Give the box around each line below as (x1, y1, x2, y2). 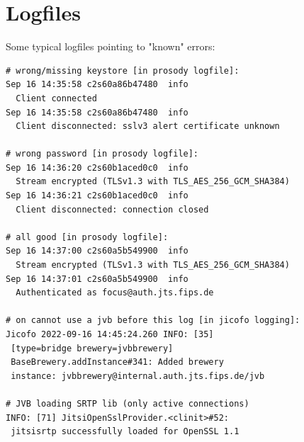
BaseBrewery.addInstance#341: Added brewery (11, 357, 224, 368)
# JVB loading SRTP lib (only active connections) (6, 398, 249, 409)
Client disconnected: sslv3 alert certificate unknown (16, 121, 280, 132)
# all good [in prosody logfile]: (6, 232, 169, 242)
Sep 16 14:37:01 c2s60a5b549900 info (6, 273, 188, 284)
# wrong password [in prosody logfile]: (6, 149, 199, 159)
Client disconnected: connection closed (16, 204, 209, 215)
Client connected (16, 93, 97, 103)
